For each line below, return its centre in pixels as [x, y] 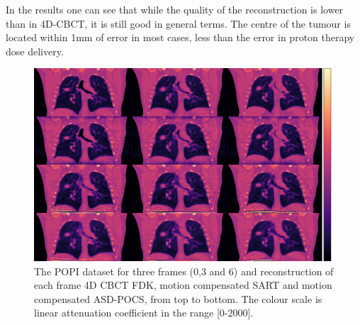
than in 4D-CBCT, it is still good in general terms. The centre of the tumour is [178, 23]
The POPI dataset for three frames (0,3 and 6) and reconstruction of [184, 271]
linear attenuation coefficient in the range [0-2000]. [144, 313]
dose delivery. [35, 51]
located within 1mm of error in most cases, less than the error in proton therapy [180, 37]
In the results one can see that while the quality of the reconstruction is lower [175, 9]
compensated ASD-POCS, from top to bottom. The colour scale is [178, 298]
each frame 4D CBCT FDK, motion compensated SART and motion [183, 285]
